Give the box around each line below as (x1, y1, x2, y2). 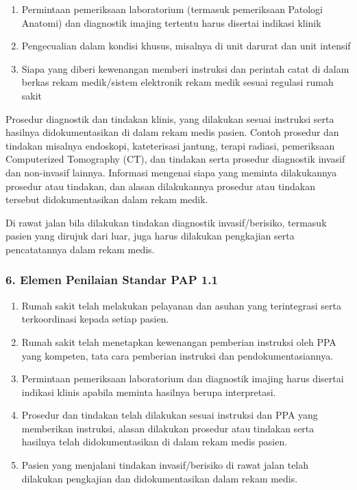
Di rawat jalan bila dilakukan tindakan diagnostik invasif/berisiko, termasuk (5, 215, 327, 229)
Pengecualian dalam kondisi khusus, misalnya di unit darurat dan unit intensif (21, 38, 351, 53)
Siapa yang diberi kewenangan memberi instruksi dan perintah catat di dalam (21, 61, 349, 75)
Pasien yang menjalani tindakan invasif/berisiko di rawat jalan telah (21, 458, 309, 472)
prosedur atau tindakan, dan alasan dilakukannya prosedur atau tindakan (5, 178, 316, 193)
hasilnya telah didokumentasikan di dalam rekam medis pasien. (21, 434, 288, 449)
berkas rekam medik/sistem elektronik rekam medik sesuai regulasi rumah (21, 75, 334, 89)
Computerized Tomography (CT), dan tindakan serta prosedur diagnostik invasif (5, 152, 345, 166)
